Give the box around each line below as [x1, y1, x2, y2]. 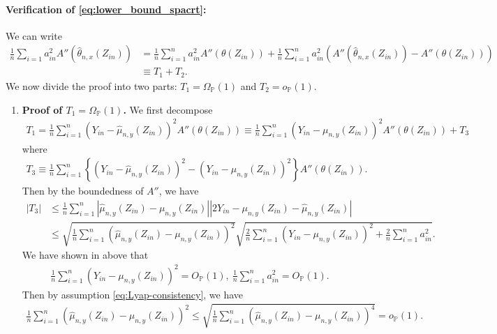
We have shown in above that [22, 248, 149, 262]
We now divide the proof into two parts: [6, 78, 177, 93]
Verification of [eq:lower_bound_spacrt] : [6, 1, 207, 16]
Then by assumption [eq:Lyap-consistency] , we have [22, 287, 244, 301]
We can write [6, 28, 62, 43]
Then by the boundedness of [22, 183, 144, 198]
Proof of [22, 102, 63, 116]
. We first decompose [123, 102, 213, 116]
